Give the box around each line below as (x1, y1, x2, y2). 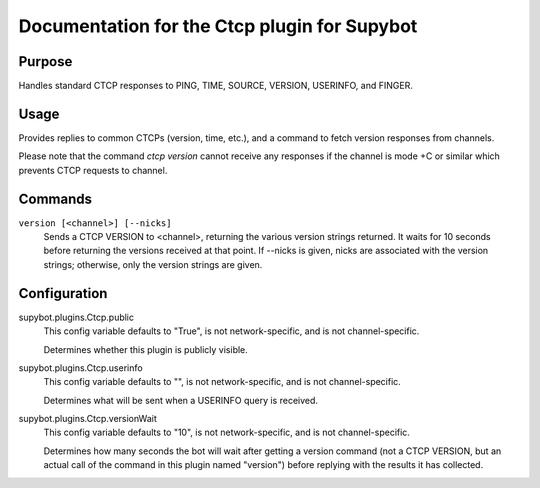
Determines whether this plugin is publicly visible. (43, 343, 249, 355)
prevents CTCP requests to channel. (18, 164, 168, 176)
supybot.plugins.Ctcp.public (18, 311, 135, 323)
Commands (18, 190, 93, 207)
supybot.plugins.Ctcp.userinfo (18, 361, 144, 374)
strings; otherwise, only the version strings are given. (43, 258, 263, 270)
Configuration (18, 285, 108, 302)
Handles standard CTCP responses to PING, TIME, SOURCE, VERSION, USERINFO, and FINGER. (18, 80, 414, 92)
